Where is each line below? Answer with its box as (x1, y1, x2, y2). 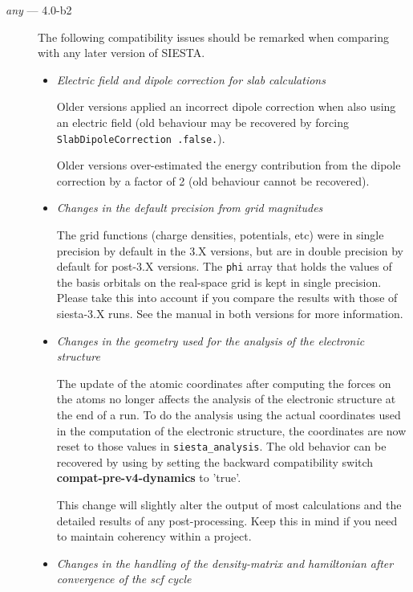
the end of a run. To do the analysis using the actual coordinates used (56, 406, 401, 423)
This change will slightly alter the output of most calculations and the (56, 496, 402, 513)
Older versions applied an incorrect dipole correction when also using (56, 98, 396, 115)
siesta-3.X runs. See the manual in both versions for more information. (56, 305, 403, 322)
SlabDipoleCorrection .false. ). (56, 129, 225, 146)
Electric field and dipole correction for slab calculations (56, 71, 326, 88)
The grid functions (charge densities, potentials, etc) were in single (56, 227, 384, 243)
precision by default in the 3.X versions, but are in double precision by (56, 242, 403, 259)
